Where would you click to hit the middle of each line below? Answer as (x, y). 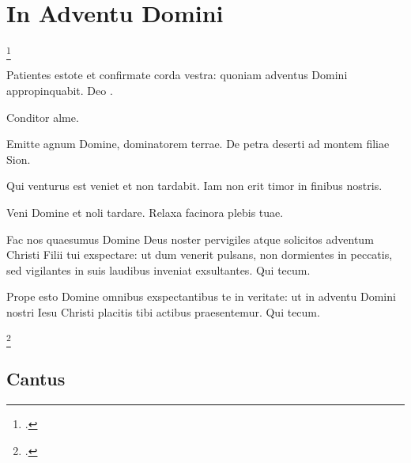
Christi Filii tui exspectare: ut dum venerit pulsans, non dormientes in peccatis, (200, 254)
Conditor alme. (43, 117)
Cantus (36, 379)
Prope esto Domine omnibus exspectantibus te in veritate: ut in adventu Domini (201, 296)
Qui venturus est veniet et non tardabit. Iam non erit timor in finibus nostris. (194, 186)
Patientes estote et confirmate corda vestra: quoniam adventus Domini (177, 75)
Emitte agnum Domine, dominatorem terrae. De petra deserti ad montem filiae (198, 144)
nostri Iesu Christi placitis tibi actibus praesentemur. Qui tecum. (163, 311)
